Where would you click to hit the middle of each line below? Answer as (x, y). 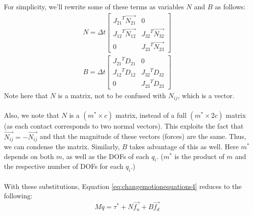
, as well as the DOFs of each (105, 156)
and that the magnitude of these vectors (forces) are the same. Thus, (143, 136)
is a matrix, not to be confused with (112, 95)
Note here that (26, 95)
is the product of (199, 156)
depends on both (29, 156)
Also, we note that (32, 115)
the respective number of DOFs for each (64, 166)
